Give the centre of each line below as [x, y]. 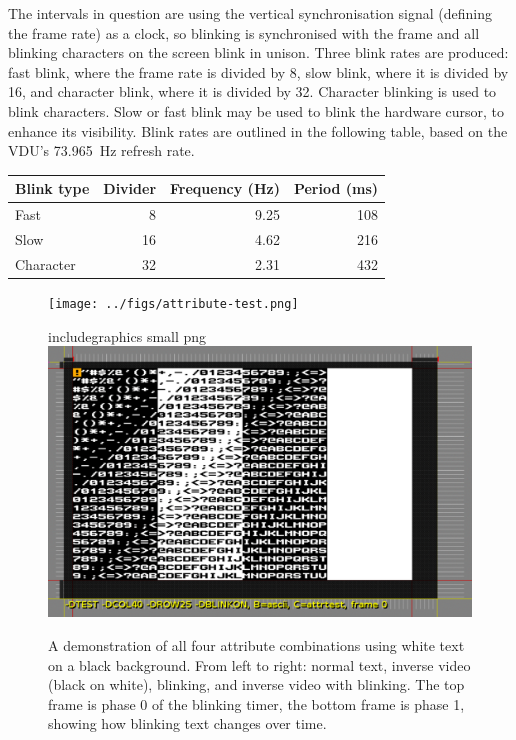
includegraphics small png [127, 335]
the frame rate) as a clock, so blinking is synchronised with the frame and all [244, 32]
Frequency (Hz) [225, 188]
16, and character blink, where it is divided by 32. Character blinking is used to [252, 91]
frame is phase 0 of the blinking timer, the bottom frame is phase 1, [256, 703]
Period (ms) [336, 188]
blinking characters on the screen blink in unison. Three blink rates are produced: [258, 52]
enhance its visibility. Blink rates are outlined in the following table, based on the [258, 130]
